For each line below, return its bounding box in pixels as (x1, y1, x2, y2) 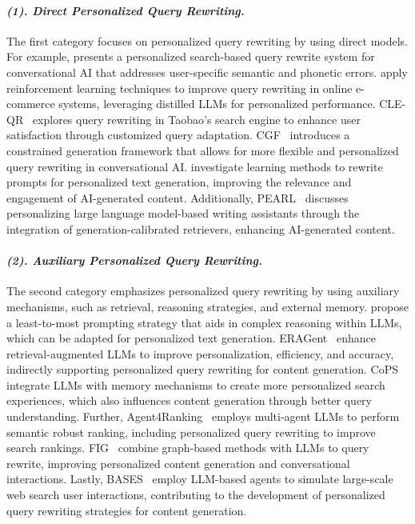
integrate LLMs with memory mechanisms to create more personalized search (6, 376, 385, 393)
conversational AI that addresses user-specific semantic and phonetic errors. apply (6, 63, 408, 80)
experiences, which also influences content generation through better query (6, 392, 372, 409)
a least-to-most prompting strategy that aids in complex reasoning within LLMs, (6, 314, 402, 330)
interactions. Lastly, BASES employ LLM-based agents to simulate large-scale (6, 470, 393, 487)
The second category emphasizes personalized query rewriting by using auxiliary (6, 282, 400, 299)
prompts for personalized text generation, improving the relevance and (6, 174, 352, 190)
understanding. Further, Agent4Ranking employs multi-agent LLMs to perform (6, 408, 400, 425)
